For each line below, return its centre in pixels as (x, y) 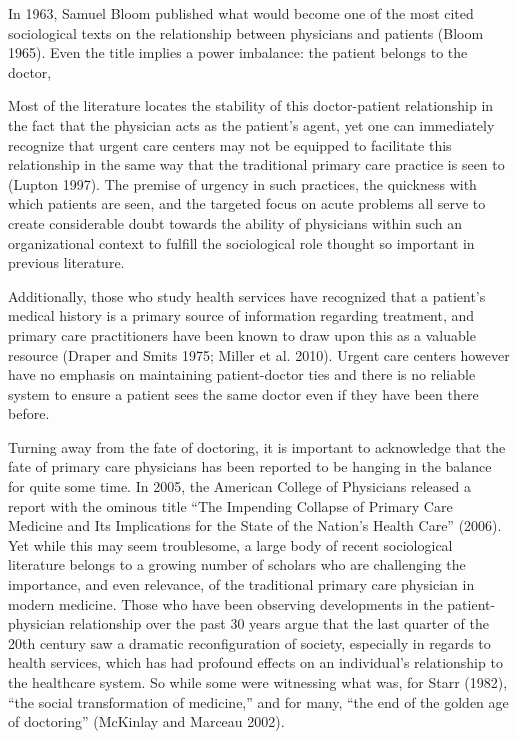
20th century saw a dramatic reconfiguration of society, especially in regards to (249, 642)
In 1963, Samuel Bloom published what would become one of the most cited (241, 13)
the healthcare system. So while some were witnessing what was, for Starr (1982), (258, 682)
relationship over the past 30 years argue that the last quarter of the (279, 623)
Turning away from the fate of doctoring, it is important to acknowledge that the (257, 446)
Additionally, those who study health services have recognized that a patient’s (247, 295)
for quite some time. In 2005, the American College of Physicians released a (239, 486)
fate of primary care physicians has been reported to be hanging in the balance (250, 466)
